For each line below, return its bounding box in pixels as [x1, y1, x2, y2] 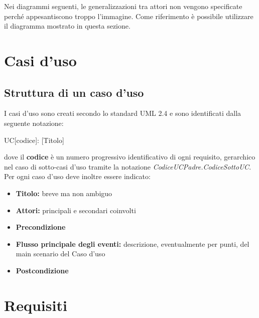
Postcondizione [16, 265, 69, 275]
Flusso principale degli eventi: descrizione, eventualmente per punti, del [16, 238, 249, 249]
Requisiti [4, 294, 67, 315]
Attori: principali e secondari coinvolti [16, 205, 136, 215]
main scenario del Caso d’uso [16, 248, 105, 259]
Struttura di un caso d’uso [4, 84, 144, 100]
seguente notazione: [4, 117, 64, 128]
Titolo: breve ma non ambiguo [16, 188, 112, 198]
